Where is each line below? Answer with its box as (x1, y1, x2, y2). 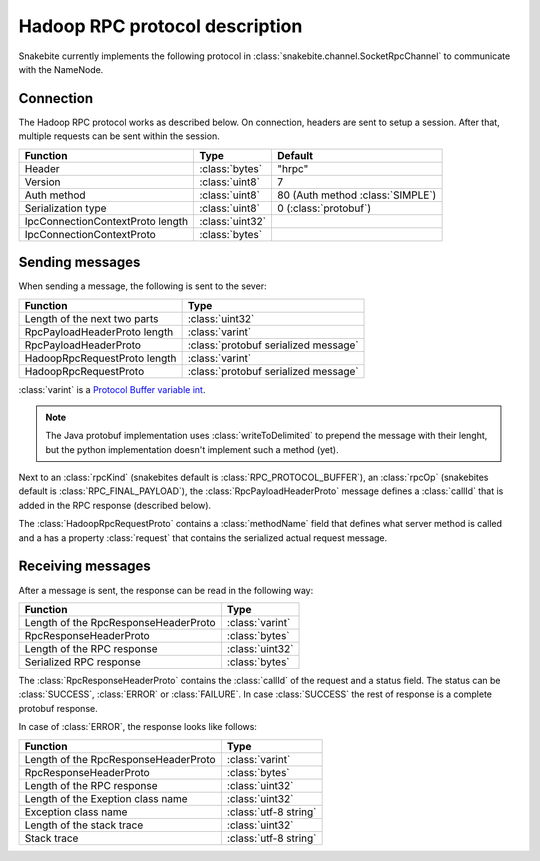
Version (24, 175, 61, 189)
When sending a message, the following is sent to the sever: (18, 280, 267, 292)
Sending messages (18, 254, 141, 271)
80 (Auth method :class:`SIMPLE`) (276, 188, 437, 202)
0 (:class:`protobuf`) (276, 201, 372, 215)
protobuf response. (18, 702, 99, 714)
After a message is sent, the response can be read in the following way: (18, 584, 314, 596)
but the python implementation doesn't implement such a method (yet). (45, 443, 339, 455)
